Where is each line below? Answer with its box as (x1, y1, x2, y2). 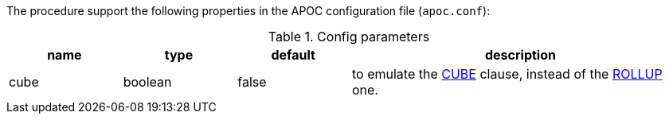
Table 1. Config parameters (268, 29, 430, 45)
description (485, 47, 556, 63)
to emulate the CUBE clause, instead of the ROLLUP (351, 66, 663, 82)
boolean (123, 74, 172, 90)
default (271, 47, 315, 63)
